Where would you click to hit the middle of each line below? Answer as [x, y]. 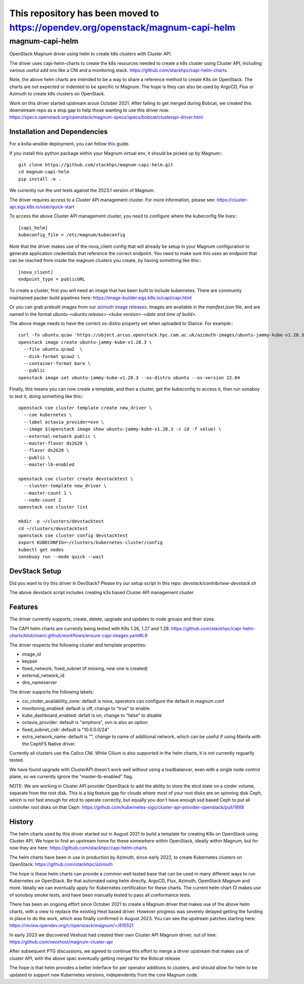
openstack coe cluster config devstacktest [73, 535]
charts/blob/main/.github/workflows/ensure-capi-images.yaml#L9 [79, 636]
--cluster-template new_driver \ [65, 486]
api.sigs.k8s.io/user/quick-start [42, 207]
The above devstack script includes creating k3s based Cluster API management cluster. [102, 593]
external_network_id [43, 676]
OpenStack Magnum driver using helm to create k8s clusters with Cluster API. [91, 54]
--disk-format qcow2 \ [52, 356]
